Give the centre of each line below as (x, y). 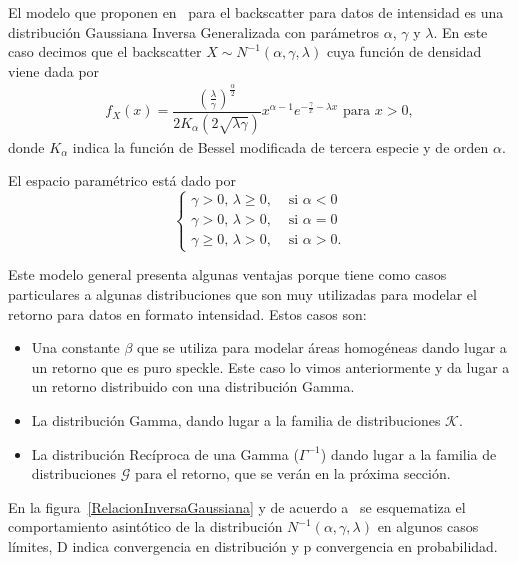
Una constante (75, 347)
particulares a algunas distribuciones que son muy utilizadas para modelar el (242, 294)
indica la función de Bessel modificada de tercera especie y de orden (280, 146)
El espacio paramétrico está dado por (122, 180)
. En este (460, 31)
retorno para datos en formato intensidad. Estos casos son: (187, 313)
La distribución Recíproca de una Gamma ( (165, 453)
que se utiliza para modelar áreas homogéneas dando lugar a (322, 347)
